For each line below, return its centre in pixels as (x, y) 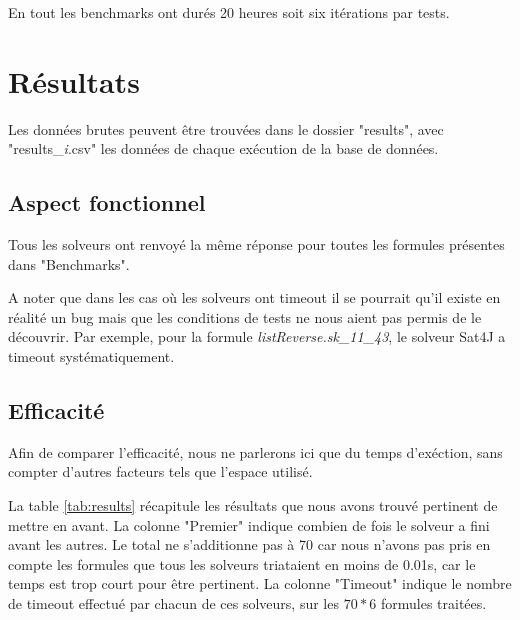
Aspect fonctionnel (107, 202)
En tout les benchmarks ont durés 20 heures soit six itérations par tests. (229, 12)
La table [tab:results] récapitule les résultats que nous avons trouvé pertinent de (253, 505)
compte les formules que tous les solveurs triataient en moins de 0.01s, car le (242, 563)
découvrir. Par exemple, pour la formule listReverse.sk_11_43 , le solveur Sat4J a (257, 336)
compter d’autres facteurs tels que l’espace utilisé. (160, 471)
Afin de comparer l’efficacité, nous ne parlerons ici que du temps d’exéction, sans (255, 451)
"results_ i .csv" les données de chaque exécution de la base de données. (223, 148)
